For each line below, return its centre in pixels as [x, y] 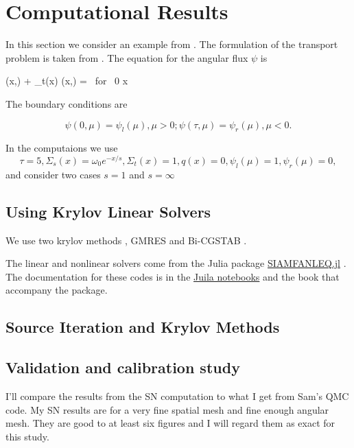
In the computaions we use [62, 148]
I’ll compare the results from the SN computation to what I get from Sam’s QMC [177, 396]
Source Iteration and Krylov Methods [143, 327]
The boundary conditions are [67, 103]
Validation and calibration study [123, 367]
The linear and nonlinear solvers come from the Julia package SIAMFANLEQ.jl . [176, 263]
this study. [27, 436]
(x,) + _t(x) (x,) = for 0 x [67, 81]
